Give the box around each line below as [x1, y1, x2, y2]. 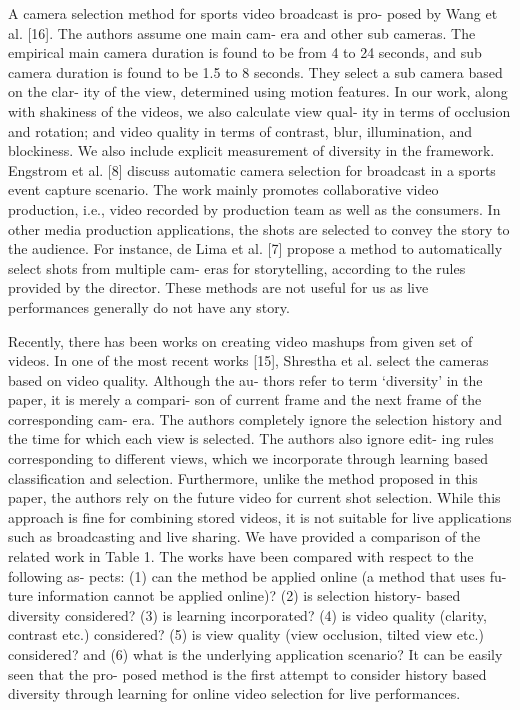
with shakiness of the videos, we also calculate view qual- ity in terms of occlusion [8, 100, 511, 121]
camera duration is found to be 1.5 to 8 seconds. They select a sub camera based [8, 61, 503, 82]
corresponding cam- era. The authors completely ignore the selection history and [8, 408, 503, 429]
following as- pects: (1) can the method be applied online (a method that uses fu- [8, 565, 507, 586]
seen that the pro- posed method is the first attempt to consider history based [8, 663, 487, 684]
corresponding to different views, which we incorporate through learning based [8, 448, 489, 469]
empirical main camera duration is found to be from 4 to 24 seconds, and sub [8, 42, 482, 63]
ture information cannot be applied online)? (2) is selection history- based [8, 585, 461, 606]
